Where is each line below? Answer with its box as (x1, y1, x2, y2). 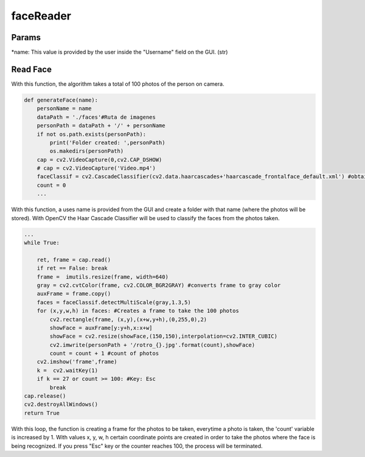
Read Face (11, 64, 52, 74)
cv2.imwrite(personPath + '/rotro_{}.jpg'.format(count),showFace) (49, 341, 255, 348)
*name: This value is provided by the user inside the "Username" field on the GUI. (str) (11, 49, 228, 56)
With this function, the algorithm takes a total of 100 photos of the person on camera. (11, 80, 224, 88)
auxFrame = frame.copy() (36, 290, 111, 298)
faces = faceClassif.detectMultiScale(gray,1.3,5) (36, 299, 191, 305)
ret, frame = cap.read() (36, 256, 111, 263)
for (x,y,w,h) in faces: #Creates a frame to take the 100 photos (36, 307, 240, 315)
